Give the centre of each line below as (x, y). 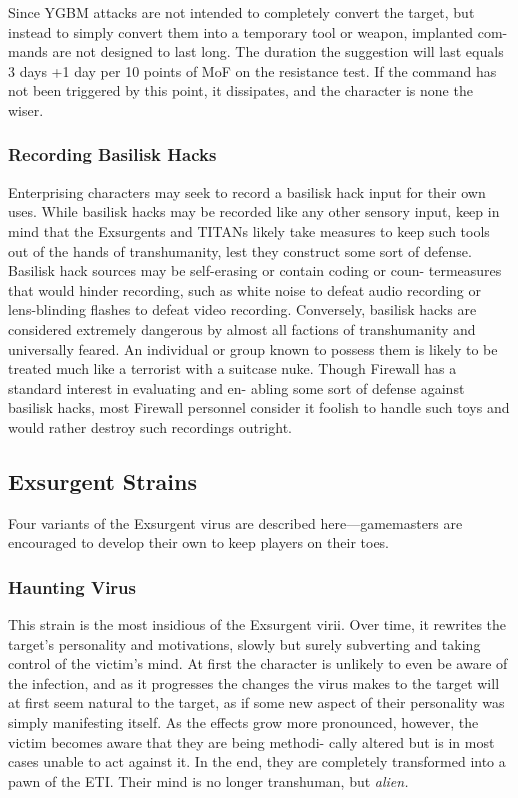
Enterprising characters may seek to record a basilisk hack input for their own (247, 191)
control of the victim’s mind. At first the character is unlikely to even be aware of (258, 663)
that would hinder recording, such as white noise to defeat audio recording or (244, 289)
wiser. (26, 109)
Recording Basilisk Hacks (112, 154)
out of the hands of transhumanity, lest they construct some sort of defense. (240, 250)
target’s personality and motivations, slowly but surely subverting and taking (244, 643)
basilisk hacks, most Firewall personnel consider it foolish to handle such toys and (259, 407)
